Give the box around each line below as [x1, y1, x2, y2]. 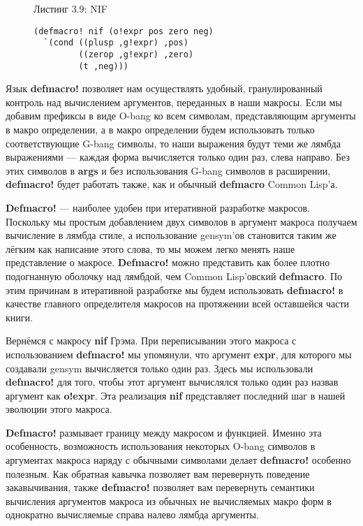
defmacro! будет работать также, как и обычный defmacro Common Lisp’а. [6, 177, 338, 191]
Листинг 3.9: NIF [34, 1, 108, 15]
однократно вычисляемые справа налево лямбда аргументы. [6, 507, 259, 522]
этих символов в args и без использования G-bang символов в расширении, [6, 163, 331, 177]
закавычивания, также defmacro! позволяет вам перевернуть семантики [6, 480, 315, 495]
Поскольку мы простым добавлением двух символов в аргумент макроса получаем [6, 214, 357, 228]
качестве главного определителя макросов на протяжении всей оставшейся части [6, 296, 350, 311]
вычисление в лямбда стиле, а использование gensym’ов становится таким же [6, 228, 336, 242]
